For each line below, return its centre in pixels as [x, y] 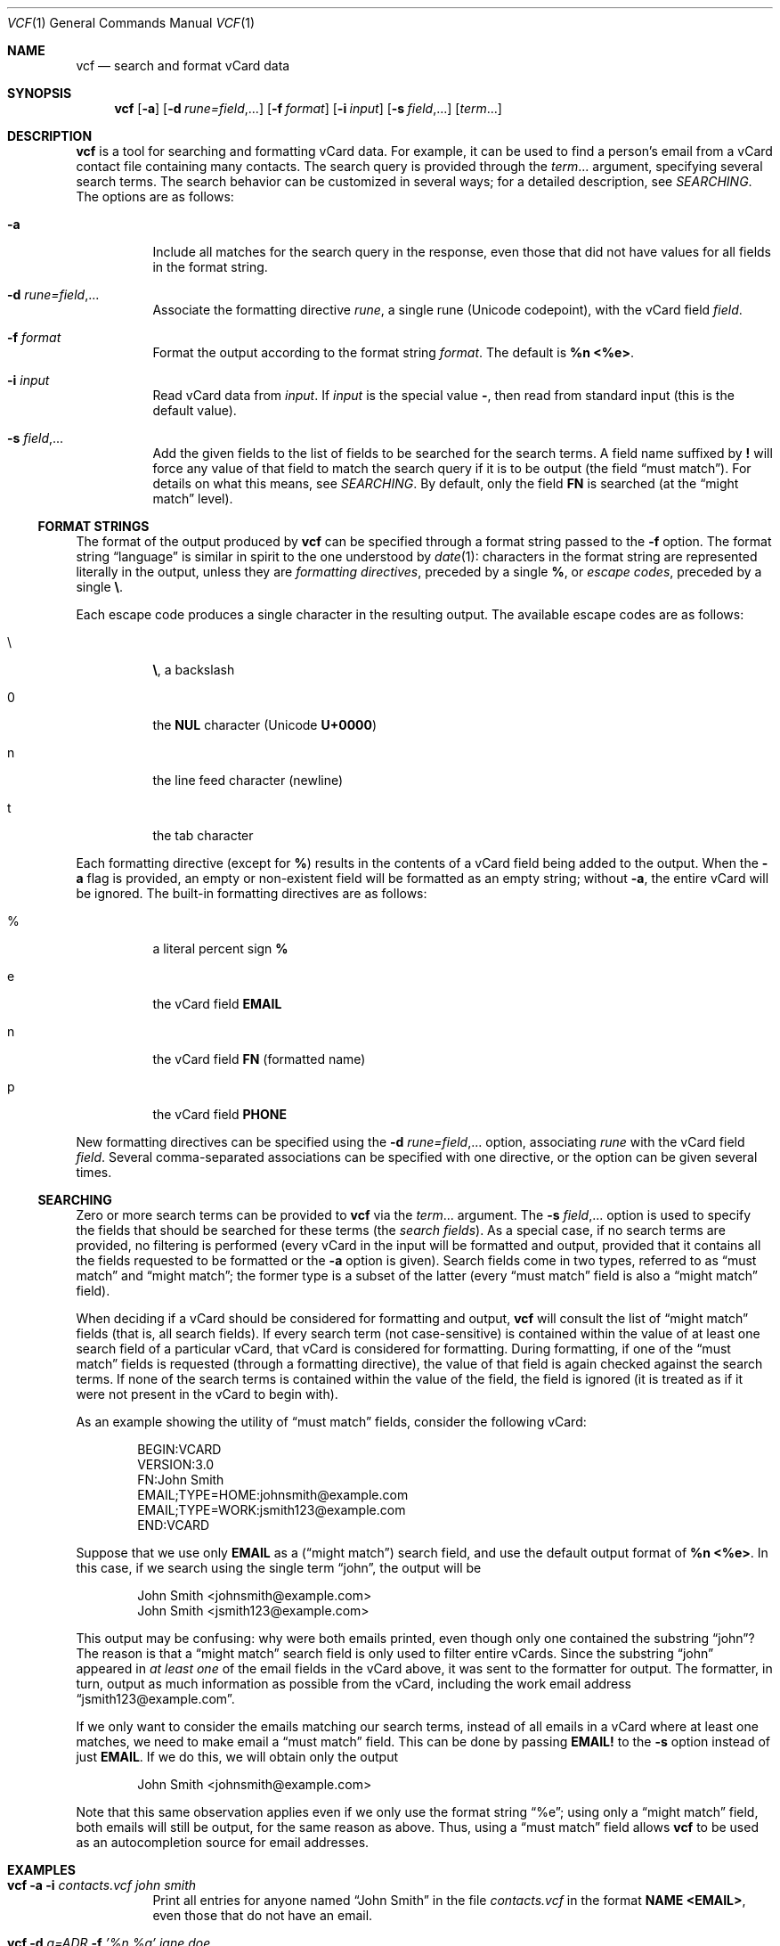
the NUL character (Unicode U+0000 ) [265, 725]
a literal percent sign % [220, 948]
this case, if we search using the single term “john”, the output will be [279, 1568]
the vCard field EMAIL [217, 1004]
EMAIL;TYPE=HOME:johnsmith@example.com [273, 1495]
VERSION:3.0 [176, 1464]
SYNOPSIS [40, 93]
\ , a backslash [194, 670]
